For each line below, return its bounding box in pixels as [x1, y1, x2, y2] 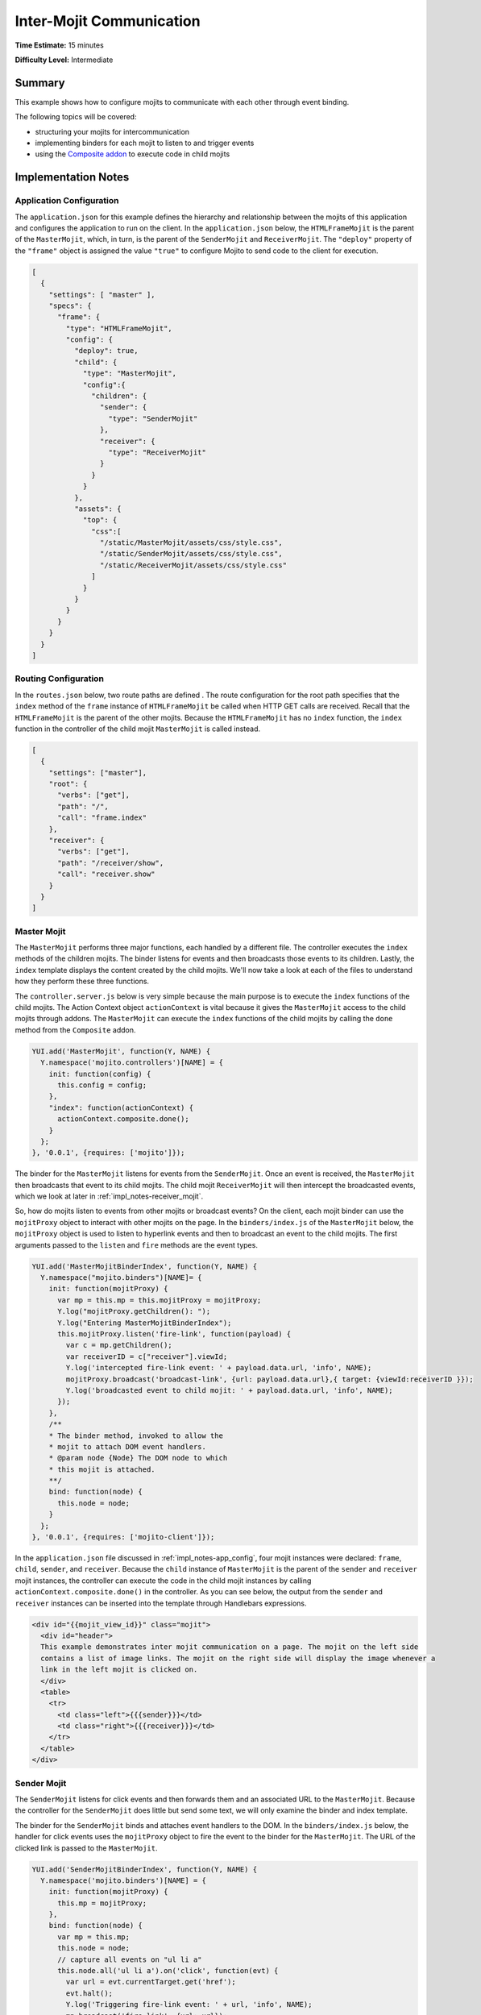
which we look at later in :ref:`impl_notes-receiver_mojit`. [15, 1191, 204, 1201]
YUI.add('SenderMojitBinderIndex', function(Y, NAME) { [31, 1864, 258, 1874]
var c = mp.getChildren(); [65, 1340, 172, 1350]
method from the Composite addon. [15, 1024, 136, 1035]
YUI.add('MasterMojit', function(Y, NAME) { [31, 1046, 211, 1056]
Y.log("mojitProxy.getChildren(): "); [57, 1307, 211, 1316]
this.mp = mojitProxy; [57, 1898, 147, 1908]
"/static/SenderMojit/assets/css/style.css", [99, 549, 283, 559]
